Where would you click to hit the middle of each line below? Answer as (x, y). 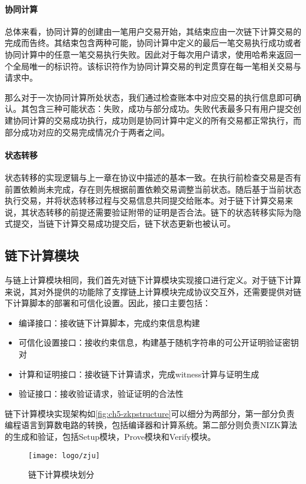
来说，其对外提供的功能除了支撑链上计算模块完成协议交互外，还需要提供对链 (153, 291)
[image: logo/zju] (64, 455)
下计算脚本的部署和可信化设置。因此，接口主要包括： (108, 303)
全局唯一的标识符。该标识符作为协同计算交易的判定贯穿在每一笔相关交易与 (157, 66)
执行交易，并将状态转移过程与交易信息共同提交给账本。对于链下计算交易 (145, 200)
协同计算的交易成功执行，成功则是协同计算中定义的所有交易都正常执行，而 (157, 120)
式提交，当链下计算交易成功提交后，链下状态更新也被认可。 (120, 223)
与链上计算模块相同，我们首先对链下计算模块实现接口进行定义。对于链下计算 (153, 280)
